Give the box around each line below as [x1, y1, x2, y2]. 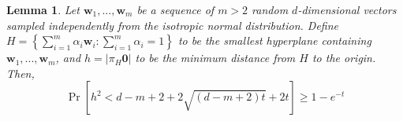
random [252, 2, 289, 17]
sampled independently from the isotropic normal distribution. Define [6, 16, 339, 33]
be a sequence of [136, 2, 215, 17]
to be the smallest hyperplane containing [177, 32, 371, 49]
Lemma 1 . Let [6, 2, 80, 17]
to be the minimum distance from [135, 49, 296, 66]
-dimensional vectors [297, 2, 397, 17]
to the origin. [312, 49, 376, 66]
